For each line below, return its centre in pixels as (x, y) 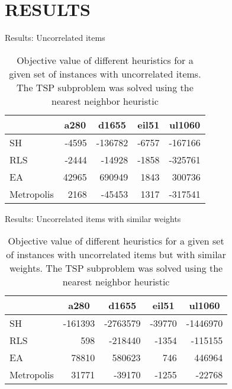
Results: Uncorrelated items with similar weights (93, 218)
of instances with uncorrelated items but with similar (116, 255)
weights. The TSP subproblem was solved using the (116, 268)
